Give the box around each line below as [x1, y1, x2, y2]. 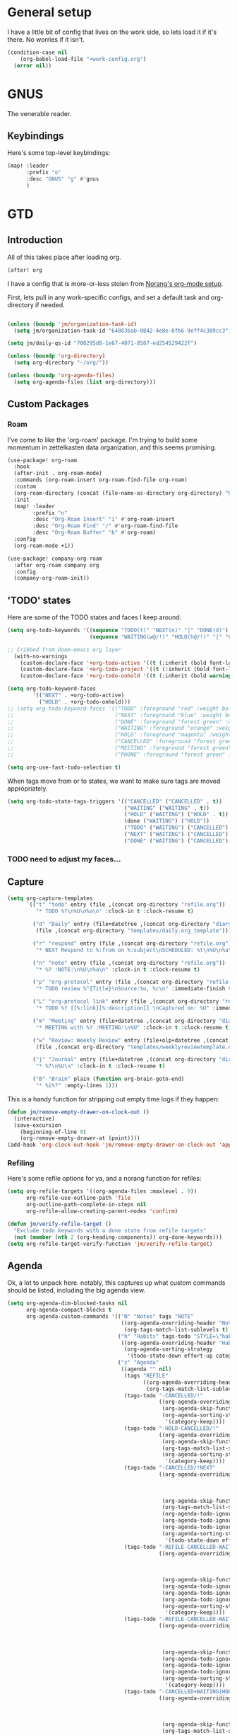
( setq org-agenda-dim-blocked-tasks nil [7, 1300, 128, 1307]
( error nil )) [13, 62, 52, 69]
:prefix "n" [32, 509, 68, 517]
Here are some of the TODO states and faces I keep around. [7, 613, 182, 622]
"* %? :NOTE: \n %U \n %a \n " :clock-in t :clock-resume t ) [35, 966, 200, 973]
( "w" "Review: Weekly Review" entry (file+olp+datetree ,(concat [32, 1036, 229, 1044]
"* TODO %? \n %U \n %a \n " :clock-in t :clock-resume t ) [35, 907, 194, 915]
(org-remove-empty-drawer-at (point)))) [20, 1135, 140, 1142]
